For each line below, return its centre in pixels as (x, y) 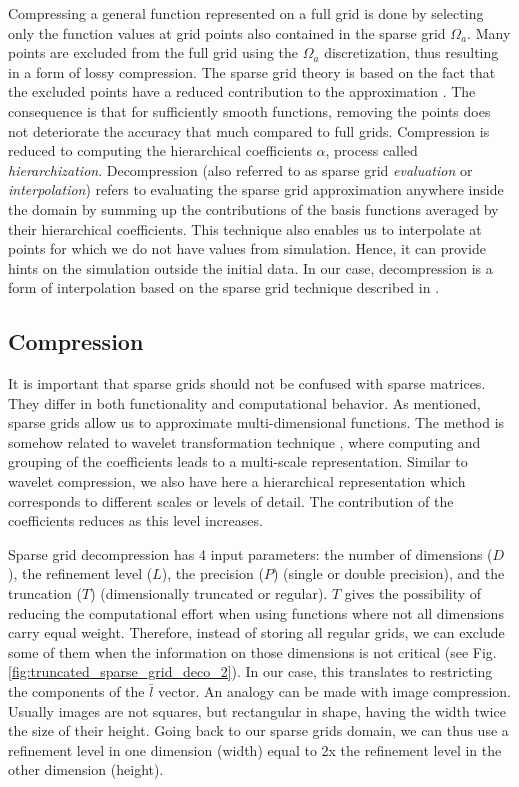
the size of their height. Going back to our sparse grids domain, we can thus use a (258, 730)
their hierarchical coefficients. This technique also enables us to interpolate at (245, 228)
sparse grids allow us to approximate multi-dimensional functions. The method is (256, 422)
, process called (371, 150)
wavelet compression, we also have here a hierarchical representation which (237, 481)
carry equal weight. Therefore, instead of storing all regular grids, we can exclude (256, 632)
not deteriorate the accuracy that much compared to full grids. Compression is (249, 130)
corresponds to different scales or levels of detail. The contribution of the (231, 500)
